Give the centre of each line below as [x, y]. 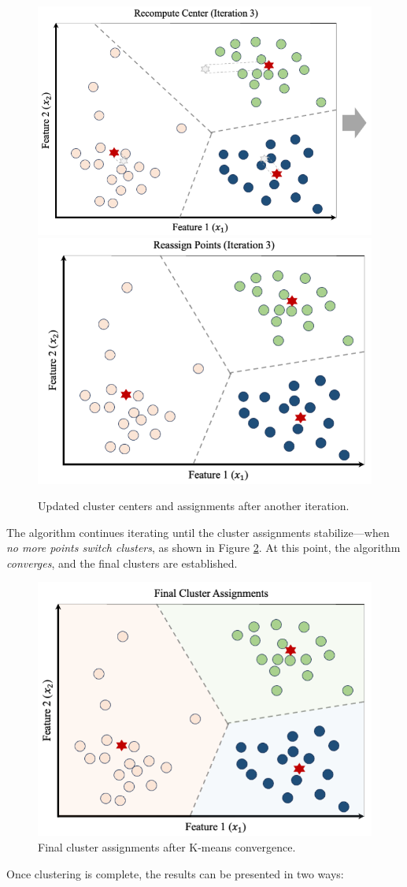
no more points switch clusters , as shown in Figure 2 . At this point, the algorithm [203, 548]
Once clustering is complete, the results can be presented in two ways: [175, 873]
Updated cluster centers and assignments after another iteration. [194, 506]
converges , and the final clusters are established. [122, 563]
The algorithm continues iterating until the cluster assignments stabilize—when [198, 532]
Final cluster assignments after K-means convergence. [167, 847]
